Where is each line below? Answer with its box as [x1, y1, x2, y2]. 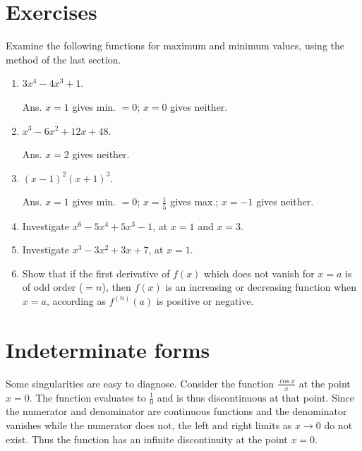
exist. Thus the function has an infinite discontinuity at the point [6, 431, 288, 446]
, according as [46, 293, 106, 308]
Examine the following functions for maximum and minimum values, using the [6, 38, 344, 53]
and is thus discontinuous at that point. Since [157, 390, 355, 404]
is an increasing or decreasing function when [165, 279, 357, 294]
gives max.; [170, 194, 219, 209]
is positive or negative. [156, 293, 254, 308]
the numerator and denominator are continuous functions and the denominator [6, 404, 347, 419]
